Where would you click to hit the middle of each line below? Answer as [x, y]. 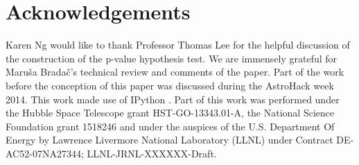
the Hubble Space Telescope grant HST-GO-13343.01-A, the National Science [170, 113]
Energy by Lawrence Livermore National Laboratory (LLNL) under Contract [169, 140]
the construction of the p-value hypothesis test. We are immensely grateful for [172, 58]
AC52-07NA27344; [45, 153]
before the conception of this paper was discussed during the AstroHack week [170, 85]
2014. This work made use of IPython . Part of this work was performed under [173, 99]
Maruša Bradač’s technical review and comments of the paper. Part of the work [175, 72]
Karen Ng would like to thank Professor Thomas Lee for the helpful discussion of [178, 45]
